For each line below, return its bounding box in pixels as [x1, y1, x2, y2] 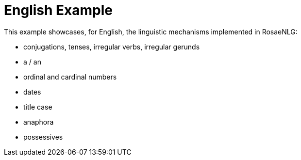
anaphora [23, 117, 54, 126]
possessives [23, 132, 63, 141]
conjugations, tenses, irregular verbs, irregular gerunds [23, 42, 200, 51]
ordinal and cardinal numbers [23, 72, 117, 81]
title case [23, 102, 52, 111]
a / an [23, 57, 41, 66]
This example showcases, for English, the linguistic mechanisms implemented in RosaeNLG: [4, 27, 298, 36]
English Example [4, 2, 113, 18]
